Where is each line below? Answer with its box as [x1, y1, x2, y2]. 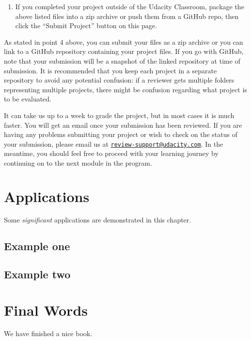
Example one [4, 238, 70, 253]
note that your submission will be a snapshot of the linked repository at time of [4, 55, 240, 66]
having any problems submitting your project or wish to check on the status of [4, 129, 237, 139]
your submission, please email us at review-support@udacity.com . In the [4, 138, 223, 149]
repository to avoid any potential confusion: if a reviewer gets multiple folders [4, 75, 235, 85]
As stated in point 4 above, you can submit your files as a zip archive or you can [4, 36, 243, 47]
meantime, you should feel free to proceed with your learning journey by [4, 148, 219, 158]
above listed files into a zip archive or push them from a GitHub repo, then [15, 11, 239, 21]
